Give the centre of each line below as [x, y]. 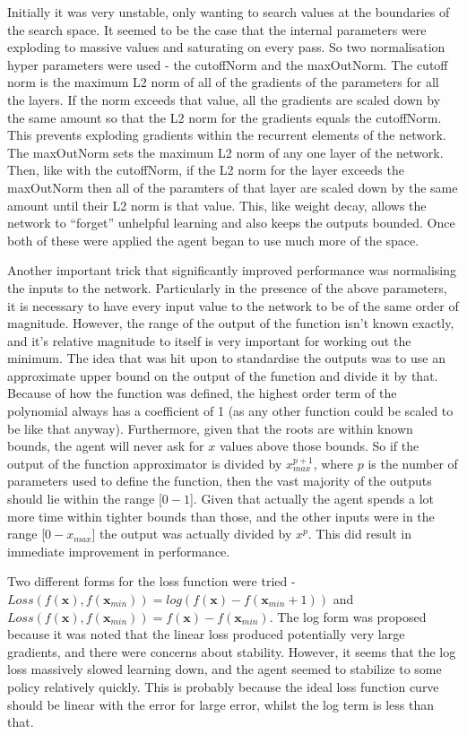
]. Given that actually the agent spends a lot [312, 499]
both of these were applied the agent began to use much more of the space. [213, 240]
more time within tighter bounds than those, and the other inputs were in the [221, 516]
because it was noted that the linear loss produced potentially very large [206, 634]
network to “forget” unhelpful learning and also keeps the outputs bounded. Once [231, 223]
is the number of [413, 463]
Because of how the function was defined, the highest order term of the [202, 393]
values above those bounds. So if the [319, 446]
